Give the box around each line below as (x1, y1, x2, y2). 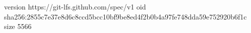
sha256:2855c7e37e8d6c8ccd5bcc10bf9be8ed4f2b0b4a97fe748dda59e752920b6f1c (4, 11, 247, 21)
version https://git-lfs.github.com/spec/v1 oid (4, 1, 146, 11)
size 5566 (4, 21, 32, 31)
